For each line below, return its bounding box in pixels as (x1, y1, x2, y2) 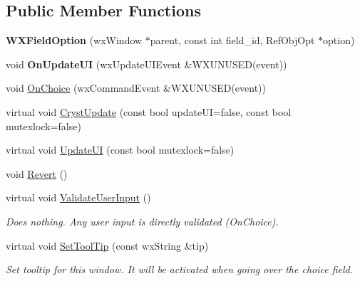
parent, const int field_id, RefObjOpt (150, 33, 315, 48)
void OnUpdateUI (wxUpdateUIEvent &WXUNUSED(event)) (6, 56, 287, 71)
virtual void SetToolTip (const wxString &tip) (6, 238, 209, 253)
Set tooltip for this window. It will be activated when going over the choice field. (6, 262, 354, 277)
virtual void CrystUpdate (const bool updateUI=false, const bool (6, 104, 292, 119)
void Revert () (6, 166, 68, 181)
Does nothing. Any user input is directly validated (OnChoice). (6, 213, 279, 228)
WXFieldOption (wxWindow (6, 33, 143, 48)
